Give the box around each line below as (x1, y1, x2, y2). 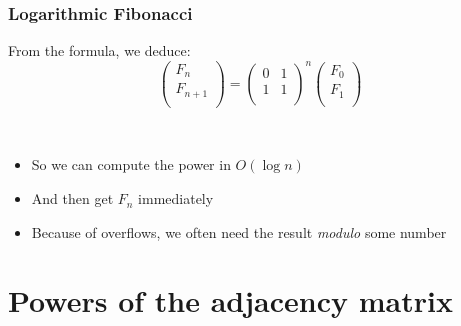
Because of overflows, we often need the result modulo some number (31, 221, 447, 242)
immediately (138, 188, 214, 209)
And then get (31, 188, 114, 209)
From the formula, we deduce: (8, 40, 191, 61)
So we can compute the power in (31, 154, 231, 175)
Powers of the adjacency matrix (8, 280, 453, 321)
